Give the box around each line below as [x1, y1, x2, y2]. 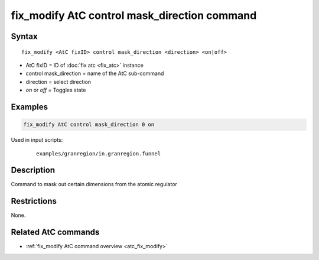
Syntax [11, 31, 38, 41]
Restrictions [11, 196, 57, 206]
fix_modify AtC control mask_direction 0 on [23, 121, 155, 128]
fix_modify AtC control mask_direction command [11, 9, 257, 22]
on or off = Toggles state [25, 86, 86, 94]
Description [11, 165, 56, 175]
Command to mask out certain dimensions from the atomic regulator [11, 181, 177, 188]
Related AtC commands [11, 227, 100, 238]
